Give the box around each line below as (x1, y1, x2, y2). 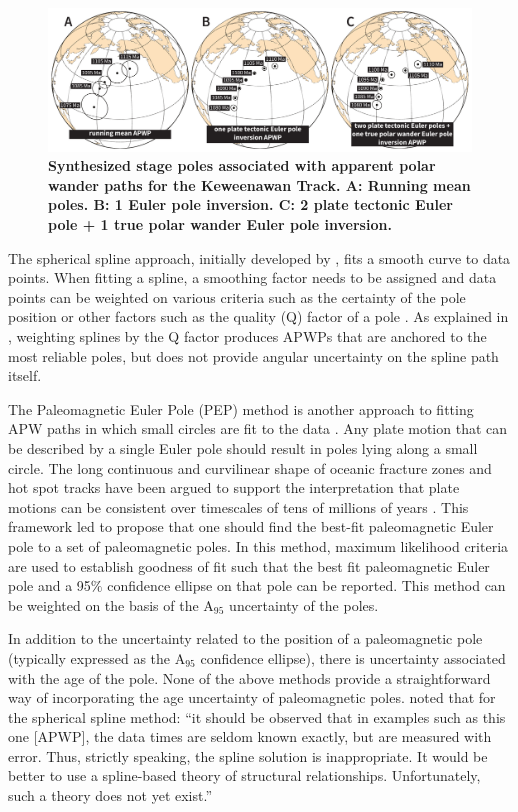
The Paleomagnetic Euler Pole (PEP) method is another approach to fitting (8, 398, 474, 419)
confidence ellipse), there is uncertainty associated (200, 647, 506, 668)
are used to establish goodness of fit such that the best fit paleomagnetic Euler (8, 555, 490, 576)
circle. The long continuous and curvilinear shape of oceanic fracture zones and (8, 457, 492, 478)
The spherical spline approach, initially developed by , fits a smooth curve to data (8, 247, 511, 268)
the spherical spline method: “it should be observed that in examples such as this (8, 706, 506, 727)
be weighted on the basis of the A (8, 594, 214, 615)
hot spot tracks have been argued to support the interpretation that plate (8, 477, 460, 498)
